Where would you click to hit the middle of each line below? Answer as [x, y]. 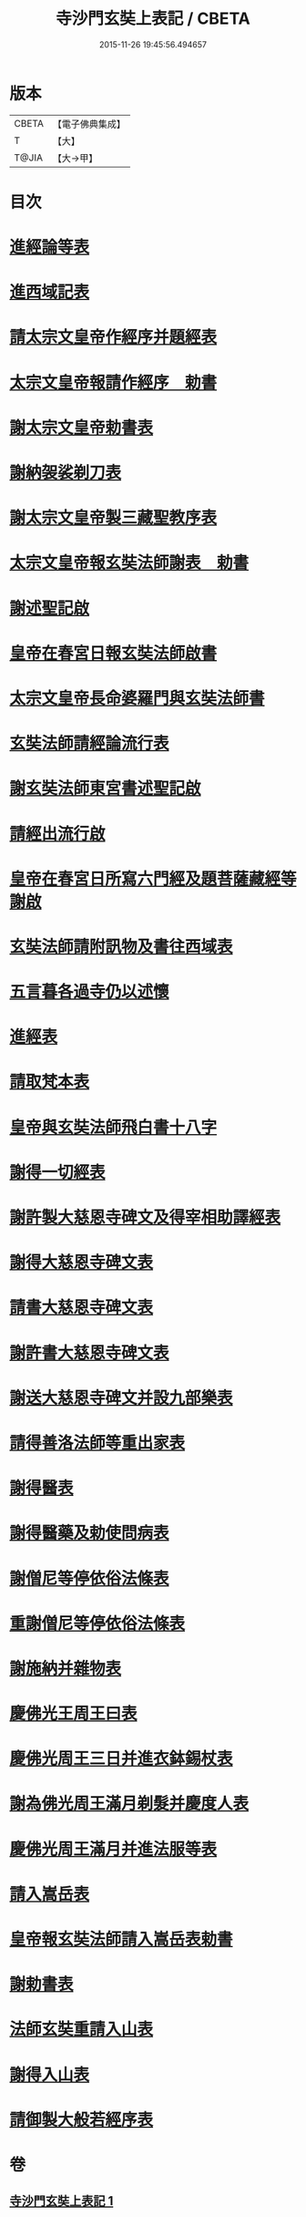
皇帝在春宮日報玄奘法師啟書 [113, 653]
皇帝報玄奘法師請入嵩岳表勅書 [122, 1939]
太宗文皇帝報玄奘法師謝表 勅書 [129, 563]
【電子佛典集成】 [89, 124]
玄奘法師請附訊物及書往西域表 [122, 947]
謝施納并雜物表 [66, 1668]
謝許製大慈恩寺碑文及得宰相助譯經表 [145, 1217]
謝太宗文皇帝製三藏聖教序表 [113, 518]
